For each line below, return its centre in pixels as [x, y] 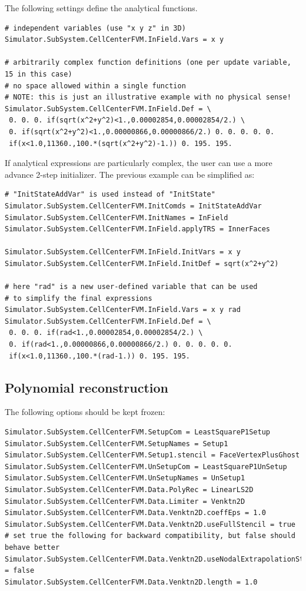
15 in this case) [39, 74]
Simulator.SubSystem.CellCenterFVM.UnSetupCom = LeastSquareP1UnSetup [146, 467]
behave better [32, 547]
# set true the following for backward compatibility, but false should [150, 536]
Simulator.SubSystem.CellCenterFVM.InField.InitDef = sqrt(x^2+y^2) [142, 263]
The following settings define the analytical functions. [101, 8]
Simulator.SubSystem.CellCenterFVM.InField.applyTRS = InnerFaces [138, 229]
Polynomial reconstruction [87, 387]
